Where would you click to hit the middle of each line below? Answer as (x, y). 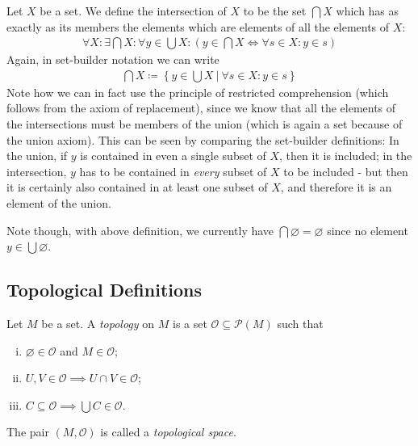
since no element (368, 230)
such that (300, 323)
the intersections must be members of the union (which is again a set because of (205, 124)
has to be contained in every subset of (173, 171)
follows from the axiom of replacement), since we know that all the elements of (201, 108)
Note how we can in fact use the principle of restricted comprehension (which (198, 92)
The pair (28, 432)
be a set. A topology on (98, 323)
